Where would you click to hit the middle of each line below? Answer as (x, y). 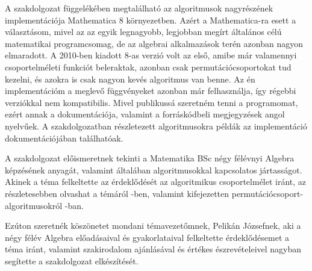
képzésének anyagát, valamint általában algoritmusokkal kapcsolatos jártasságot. (154, 170)
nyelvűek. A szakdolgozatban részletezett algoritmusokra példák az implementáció (156, 126)
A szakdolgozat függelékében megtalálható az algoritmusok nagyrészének (139, 8)
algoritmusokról (34, 205)
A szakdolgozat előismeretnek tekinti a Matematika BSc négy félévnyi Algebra (150, 158)
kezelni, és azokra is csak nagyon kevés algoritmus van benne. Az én (130, 79)
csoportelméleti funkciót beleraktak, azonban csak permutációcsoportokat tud (148, 67)
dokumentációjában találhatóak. (64, 138)
